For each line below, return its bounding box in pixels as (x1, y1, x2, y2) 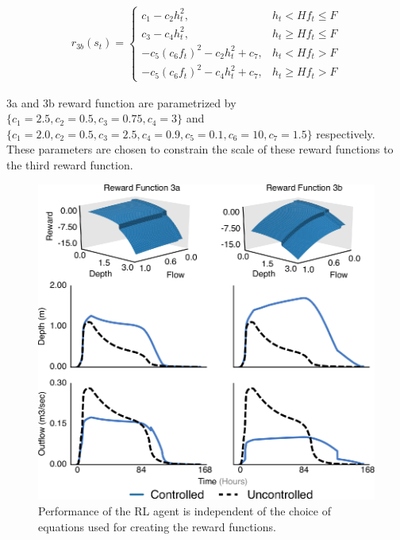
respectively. (316, 125, 375, 142)
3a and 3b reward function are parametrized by (6, 94, 237, 111)
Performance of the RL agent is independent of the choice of (38, 503, 331, 519)
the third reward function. (6, 156, 133, 173)
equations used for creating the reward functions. (38, 518, 276, 534)
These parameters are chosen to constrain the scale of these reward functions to (6, 141, 394, 157)
